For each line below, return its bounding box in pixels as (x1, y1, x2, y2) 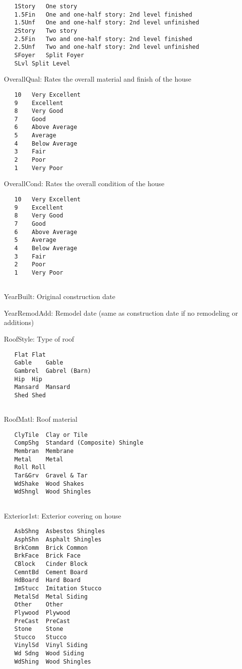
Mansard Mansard (14, 384, 71, 391)
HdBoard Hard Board (14, 577, 81, 584)
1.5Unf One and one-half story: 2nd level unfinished (14, 19, 199, 26)
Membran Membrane (14, 448, 74, 455)
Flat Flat (14, 351, 46, 358)
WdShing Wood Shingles (14, 658, 91, 665)
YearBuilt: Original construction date (4, 291, 115, 302)
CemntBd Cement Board (14, 568, 88, 576)
